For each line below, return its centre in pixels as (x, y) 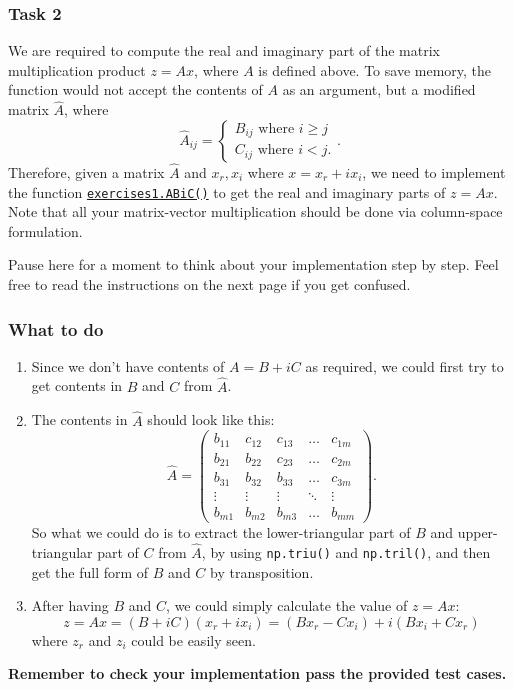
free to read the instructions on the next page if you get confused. (209, 284)
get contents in (77, 385)
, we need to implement (434, 172)
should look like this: (211, 419)
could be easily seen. (193, 639)
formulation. (45, 230)
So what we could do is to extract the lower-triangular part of (221, 532)
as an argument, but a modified (379, 89)
